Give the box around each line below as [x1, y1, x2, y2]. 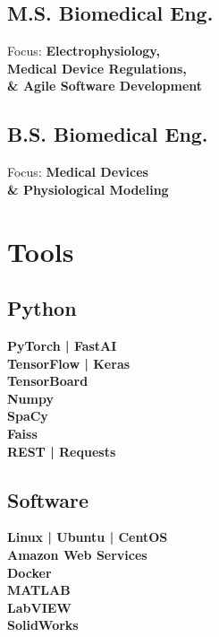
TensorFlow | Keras [7, 353, 131, 372]
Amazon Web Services [7, 545, 147, 563]
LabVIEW [7, 598, 72, 616]
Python [7, 294, 77, 322]
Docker [7, 563, 52, 581]
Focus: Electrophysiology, [7, 41, 160, 60]
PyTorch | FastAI [7, 336, 117, 354]
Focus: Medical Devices [7, 162, 148, 181]
